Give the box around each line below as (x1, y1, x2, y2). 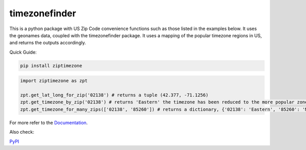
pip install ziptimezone (20, 63, 83, 68)
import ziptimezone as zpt (20, 78, 88, 84)
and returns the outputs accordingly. (9, 40, 86, 46)
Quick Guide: (9, 49, 37, 55)
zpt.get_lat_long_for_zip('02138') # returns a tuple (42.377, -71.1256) (20, 92, 209, 98)
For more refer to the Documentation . (9, 119, 88, 126)
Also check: (9, 129, 34, 135)
